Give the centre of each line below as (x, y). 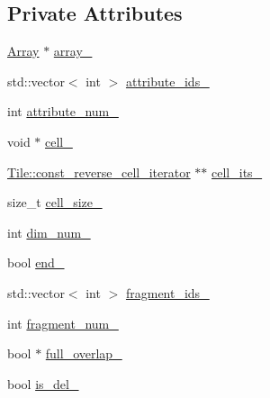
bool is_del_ (43, 383)
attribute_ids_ (167, 81)
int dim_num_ (49, 232)
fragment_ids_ (167, 292)
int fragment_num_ (63, 323)
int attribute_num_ (63, 111)
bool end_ (36, 262)
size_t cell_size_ (55, 202)
